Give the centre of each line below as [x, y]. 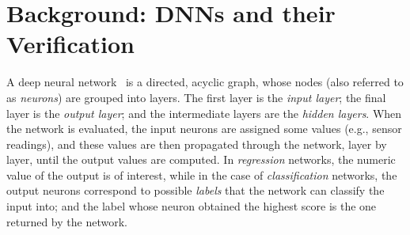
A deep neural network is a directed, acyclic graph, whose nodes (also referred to [205, 82]
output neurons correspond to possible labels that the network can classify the [196, 190]
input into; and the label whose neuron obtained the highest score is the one [192, 206]
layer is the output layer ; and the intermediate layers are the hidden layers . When [204, 113]
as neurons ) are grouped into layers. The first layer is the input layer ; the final [196, 97]
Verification [70, 44]
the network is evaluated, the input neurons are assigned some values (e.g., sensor [204, 129]
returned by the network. [67, 221]
